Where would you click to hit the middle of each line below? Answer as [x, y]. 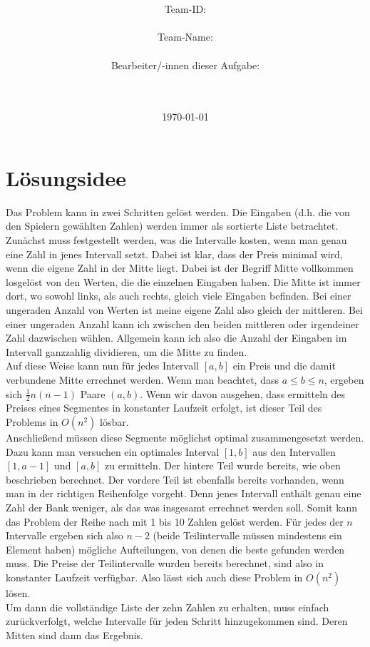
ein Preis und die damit [284, 366]
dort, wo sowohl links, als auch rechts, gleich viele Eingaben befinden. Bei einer [179, 296]
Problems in [32, 422]
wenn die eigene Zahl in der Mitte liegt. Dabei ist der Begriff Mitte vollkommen [180, 268]
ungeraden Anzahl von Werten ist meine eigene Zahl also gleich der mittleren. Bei [184, 310]
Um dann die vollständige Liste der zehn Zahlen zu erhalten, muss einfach [168, 607]
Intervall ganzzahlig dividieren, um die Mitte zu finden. [127, 351]
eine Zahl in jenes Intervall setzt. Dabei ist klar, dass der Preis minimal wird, [174, 254]
